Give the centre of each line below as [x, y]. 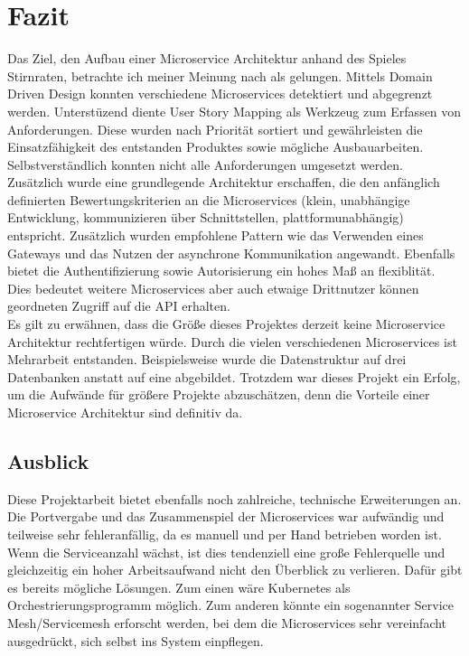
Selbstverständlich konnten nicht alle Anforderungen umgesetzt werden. [205, 164]
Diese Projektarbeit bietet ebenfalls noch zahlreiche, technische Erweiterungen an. [234, 498]
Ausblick [48, 460]
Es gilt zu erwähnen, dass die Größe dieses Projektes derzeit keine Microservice [226, 324]
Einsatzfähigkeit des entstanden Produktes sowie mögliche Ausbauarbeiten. [216, 147]
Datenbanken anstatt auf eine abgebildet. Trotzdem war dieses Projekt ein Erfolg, [234, 376]
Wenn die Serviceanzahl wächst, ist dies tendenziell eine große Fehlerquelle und [226, 552]
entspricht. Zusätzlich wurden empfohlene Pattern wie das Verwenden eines [216, 235]
